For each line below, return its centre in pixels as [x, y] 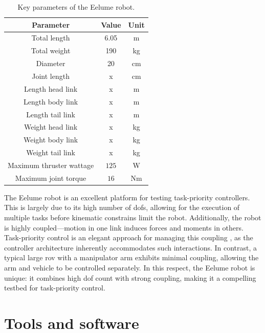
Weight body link [51, 140]
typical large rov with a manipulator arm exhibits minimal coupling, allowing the [131, 257]
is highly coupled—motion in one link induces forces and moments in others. [124, 227]
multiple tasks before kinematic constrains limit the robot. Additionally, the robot [133, 217]
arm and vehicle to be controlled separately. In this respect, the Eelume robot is [130, 267]
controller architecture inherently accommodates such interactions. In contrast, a [131, 247]
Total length [51, 38]
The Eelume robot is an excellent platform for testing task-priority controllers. [127, 197]
